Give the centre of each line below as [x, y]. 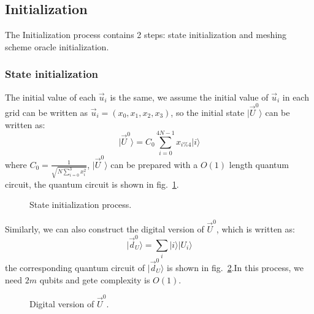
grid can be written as [47, 112]
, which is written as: [255, 228]
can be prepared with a [154, 164]
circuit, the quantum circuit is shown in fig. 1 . [92, 184]
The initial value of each [51, 97]
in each [296, 97]
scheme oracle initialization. [57, 46]
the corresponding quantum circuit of [75, 267]
